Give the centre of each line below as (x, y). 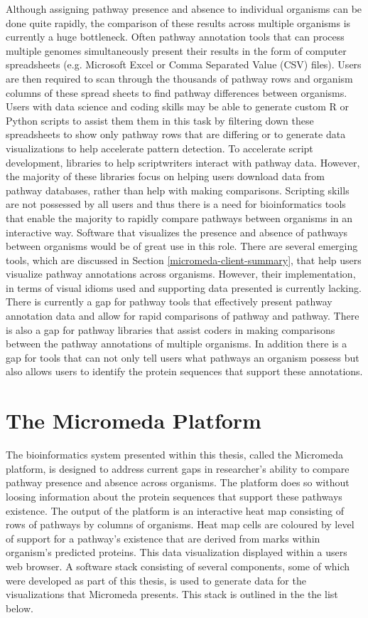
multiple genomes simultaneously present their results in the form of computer (176, 50)
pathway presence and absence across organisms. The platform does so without (178, 482)
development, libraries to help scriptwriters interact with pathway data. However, (183, 162)
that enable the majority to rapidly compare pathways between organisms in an (179, 218)
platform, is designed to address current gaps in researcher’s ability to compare (178, 468)
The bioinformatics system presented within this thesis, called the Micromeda (175, 455)
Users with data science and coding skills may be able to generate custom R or (177, 106)
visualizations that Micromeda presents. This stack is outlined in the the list (172, 594)
